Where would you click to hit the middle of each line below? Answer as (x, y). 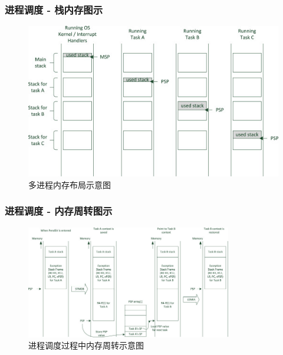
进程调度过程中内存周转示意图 (86, 345)
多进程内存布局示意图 (70, 184)
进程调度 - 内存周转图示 (59, 211)
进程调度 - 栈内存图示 (54, 9)
